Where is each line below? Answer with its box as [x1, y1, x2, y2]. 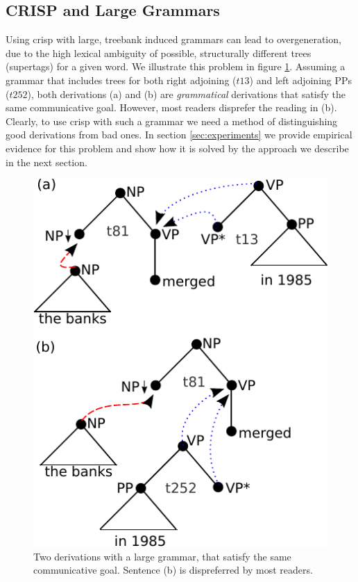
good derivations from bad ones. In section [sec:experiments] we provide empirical [6, 127, 352, 142]
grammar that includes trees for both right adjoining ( [6, 72, 237, 87]
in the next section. [6, 154, 87, 169]
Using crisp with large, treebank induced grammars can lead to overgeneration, [6, 32, 341, 47]
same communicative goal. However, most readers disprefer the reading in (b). [6, 100, 337, 115]
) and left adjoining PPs [249, 72, 352, 87]
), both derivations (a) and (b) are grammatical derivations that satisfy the [27, 86, 346, 101]
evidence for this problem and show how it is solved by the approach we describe [6, 140, 349, 155]
